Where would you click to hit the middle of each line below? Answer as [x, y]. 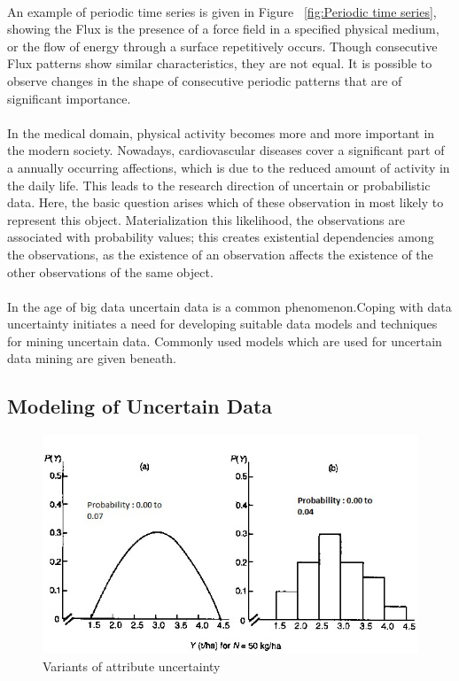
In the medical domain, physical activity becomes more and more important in [221, 132]
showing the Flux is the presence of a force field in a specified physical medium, [223, 29]
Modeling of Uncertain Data [140, 406]
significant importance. [69, 98]
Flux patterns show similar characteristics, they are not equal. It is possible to [220, 63]
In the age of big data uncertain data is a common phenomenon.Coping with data [229, 306]
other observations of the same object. [110, 271]
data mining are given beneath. [92, 358]
